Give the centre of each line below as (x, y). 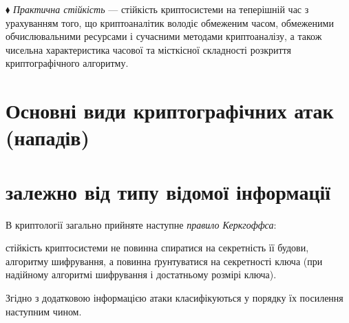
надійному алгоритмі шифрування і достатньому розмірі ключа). (141, 274)
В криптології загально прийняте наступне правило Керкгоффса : (141, 224)
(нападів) (47, 137)
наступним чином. (44, 311)
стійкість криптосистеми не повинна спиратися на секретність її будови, (157, 248)
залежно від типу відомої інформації (168, 191)
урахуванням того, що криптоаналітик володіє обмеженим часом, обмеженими (170, 22)
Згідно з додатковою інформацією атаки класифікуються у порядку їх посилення (174, 298)
